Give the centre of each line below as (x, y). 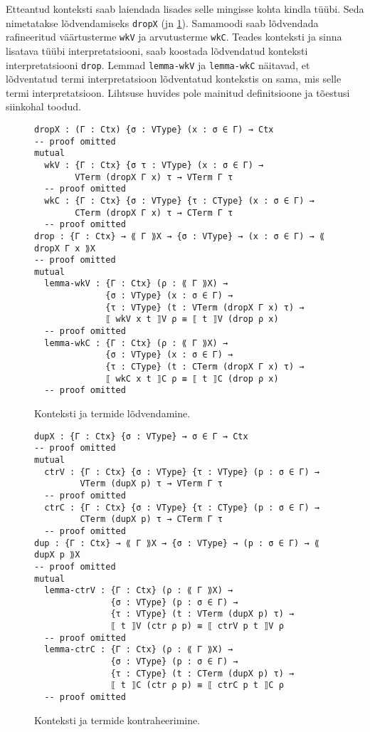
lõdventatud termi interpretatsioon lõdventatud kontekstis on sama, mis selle (174, 79)
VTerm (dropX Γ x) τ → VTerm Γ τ (154, 177)
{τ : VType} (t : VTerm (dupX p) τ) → (202, 614)
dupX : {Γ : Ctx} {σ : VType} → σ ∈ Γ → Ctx (141, 436)
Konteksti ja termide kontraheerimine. (117, 720)
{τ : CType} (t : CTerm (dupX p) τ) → (202, 673)
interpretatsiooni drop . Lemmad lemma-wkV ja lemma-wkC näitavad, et (158, 64)
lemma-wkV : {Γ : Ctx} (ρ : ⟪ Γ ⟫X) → (136, 284)
